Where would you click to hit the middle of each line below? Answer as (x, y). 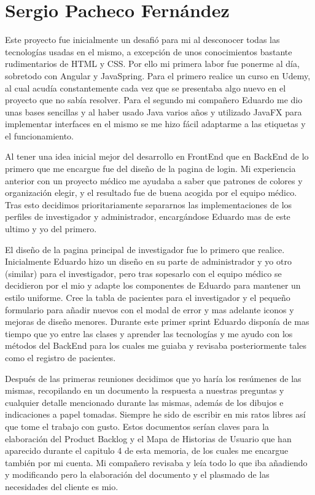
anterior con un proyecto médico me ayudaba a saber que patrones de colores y (154, 180)
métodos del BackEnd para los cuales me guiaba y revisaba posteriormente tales (156, 345)
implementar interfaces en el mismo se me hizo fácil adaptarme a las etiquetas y (155, 124)
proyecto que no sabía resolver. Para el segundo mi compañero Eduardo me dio (154, 100)
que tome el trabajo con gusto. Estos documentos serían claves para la (137, 426)
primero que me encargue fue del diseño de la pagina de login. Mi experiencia (150, 169)
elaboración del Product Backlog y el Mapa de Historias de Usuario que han (148, 438)
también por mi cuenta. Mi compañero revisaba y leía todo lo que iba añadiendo (156, 462)
